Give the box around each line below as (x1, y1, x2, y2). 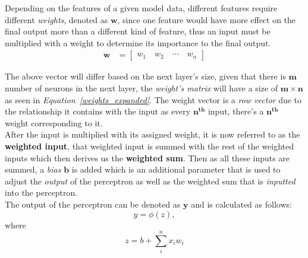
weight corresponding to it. (5, 116, 103, 129)
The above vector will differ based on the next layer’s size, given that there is (5, 70, 286, 82)
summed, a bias (5, 163, 61, 176)
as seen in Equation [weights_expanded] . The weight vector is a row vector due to (5, 93, 302, 106)
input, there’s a (208, 105, 264, 117)
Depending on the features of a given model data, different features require (5, 2, 278, 14)
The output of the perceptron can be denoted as (5, 198, 181, 210)
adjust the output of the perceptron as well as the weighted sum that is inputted (5, 174, 296, 187)
